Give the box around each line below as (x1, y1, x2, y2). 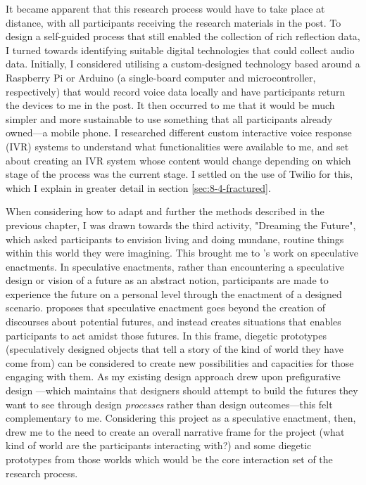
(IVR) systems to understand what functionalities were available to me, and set (6, 138, 349, 153)
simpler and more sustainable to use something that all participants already (6, 111, 333, 126)
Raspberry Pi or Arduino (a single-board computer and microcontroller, (6, 70, 316, 84)
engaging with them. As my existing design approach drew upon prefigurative (6, 369, 341, 384)
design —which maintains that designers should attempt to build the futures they (6, 383, 358, 398)
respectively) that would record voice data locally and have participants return (6, 84, 346, 98)
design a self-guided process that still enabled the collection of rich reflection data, (6, 29, 360, 44)
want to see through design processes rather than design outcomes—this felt (6, 396, 333, 411)
